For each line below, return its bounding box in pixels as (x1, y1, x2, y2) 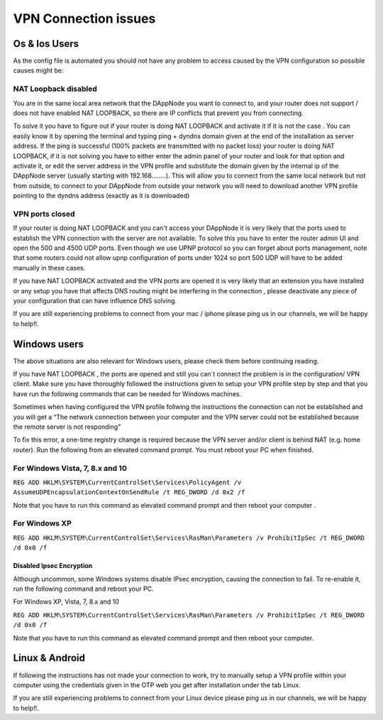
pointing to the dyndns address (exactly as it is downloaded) (13, 192, 190, 200)
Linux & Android (13, 652, 85, 664)
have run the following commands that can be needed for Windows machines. (13, 389, 241, 398)
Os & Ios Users (13, 38, 79, 50)
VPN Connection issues (13, 11, 156, 26)
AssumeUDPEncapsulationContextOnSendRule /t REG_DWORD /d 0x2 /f (13, 489, 245, 496)
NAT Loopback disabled (13, 84, 97, 94)
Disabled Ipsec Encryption (13, 562, 93, 570)
